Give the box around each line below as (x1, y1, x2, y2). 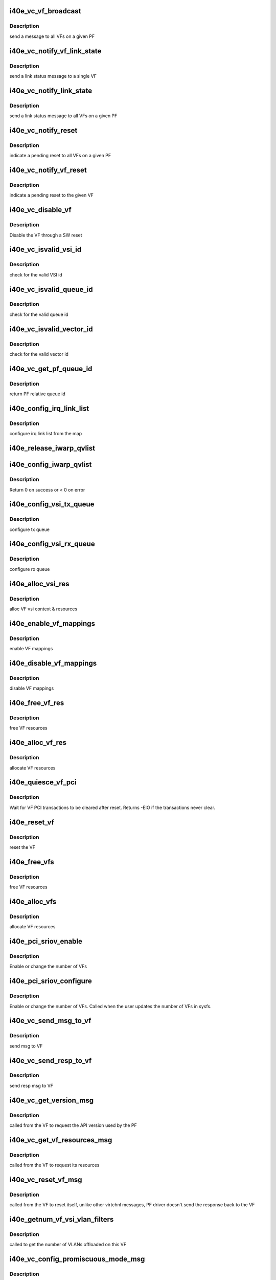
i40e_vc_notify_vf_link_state (9, 47, 102, 55)
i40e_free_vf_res (9, 699, 64, 708)
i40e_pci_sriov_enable (9, 937, 83, 946)
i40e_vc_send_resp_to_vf (9, 1056, 92, 1065)
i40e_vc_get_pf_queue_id (9, 364, 93, 373)
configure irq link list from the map (9, 431, 82, 437)
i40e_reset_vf (9, 818, 55, 826)
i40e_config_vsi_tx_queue (9, 500, 95, 509)
